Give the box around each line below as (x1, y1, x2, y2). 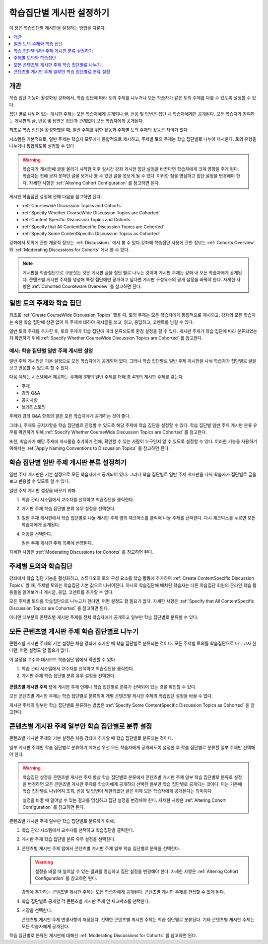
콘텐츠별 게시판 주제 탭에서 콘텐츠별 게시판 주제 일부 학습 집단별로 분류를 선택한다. (21, 845, 181, 851)
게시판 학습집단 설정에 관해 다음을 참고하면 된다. (9, 194, 102, 200)
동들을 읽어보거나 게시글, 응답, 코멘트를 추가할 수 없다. (9, 589, 114, 595)
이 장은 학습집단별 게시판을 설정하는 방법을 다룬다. (9, 25, 106, 31)
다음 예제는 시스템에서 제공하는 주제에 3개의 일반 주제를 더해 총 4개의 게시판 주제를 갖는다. (9, 374, 184, 380)
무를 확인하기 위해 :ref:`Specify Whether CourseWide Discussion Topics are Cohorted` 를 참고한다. (9, 429, 207, 435)
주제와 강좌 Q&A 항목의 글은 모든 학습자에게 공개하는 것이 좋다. (9, 413, 131, 419)
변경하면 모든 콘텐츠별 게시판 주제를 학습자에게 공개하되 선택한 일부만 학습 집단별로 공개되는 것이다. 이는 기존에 (27, 781, 243, 787)
